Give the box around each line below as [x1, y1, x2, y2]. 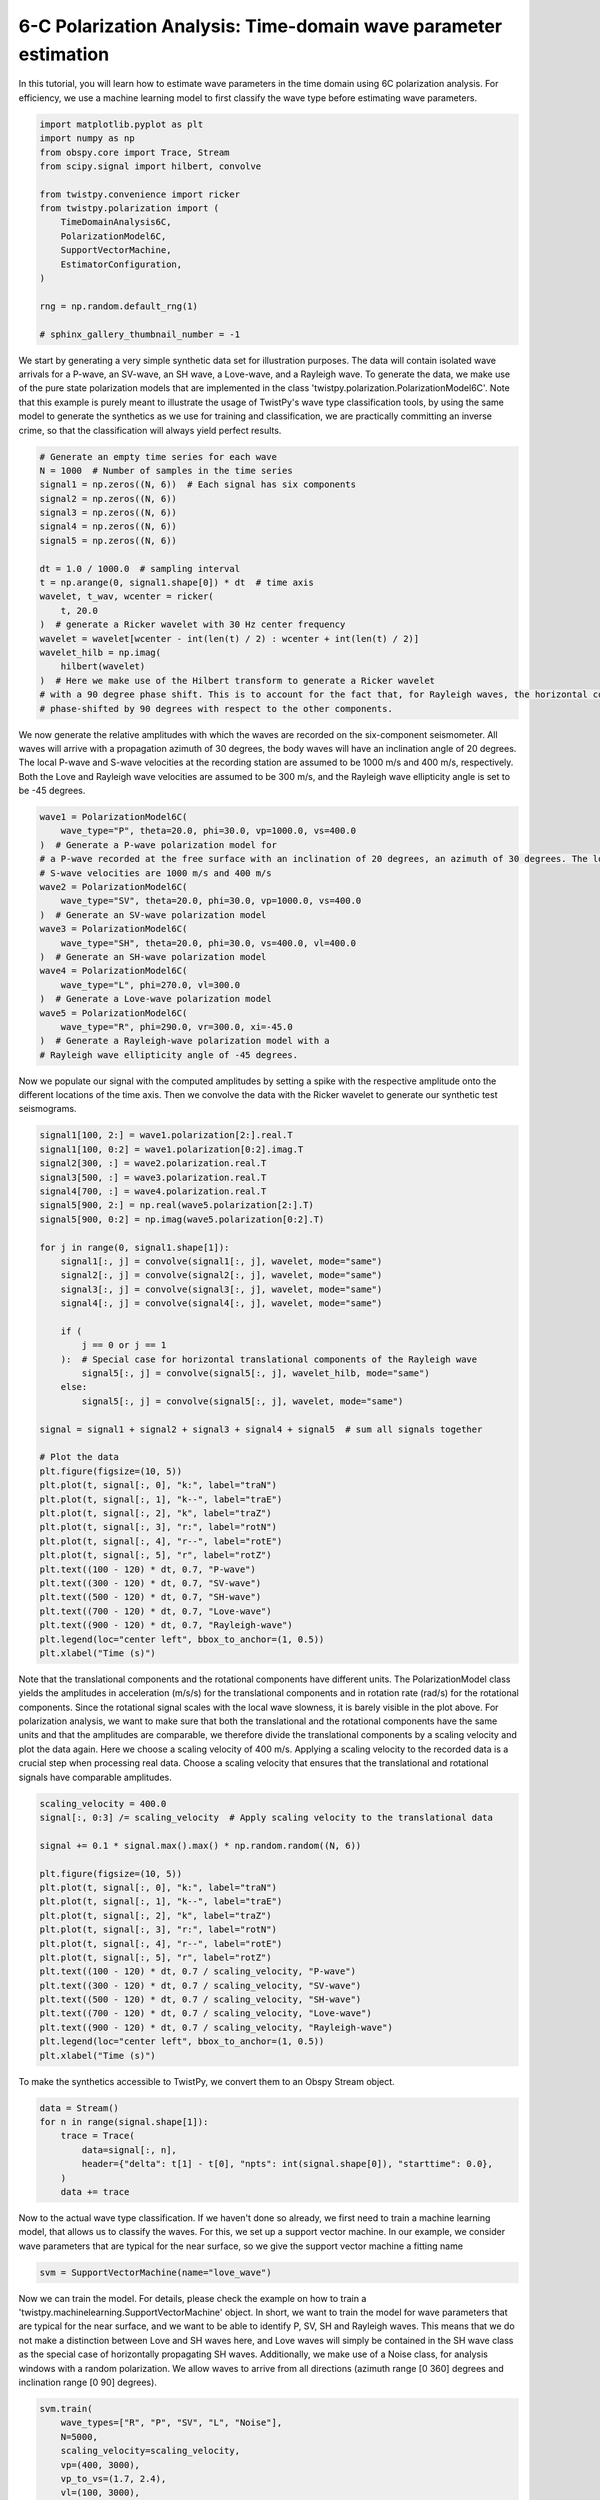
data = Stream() [39, 2102, 120, 2114]
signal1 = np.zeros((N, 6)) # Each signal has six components [39, 479, 357, 490]
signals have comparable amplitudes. [18, 1771, 172, 1783]
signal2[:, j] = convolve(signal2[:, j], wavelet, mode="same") [60, 1270, 383, 1281]
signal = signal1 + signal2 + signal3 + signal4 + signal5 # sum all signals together [39, 1423, 483, 1435]
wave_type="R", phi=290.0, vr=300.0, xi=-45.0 [60, 1021, 294, 1032]
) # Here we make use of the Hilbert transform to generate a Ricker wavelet [39, 675, 435, 686]
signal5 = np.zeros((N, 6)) [39, 535, 177, 546]
